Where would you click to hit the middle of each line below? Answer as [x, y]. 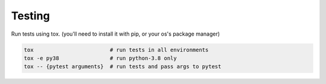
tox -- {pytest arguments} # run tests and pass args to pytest [123, 67]
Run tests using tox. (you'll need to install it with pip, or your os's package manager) [116, 34]
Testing [30, 16]
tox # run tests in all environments [116, 50]
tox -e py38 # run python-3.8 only [101, 58]
